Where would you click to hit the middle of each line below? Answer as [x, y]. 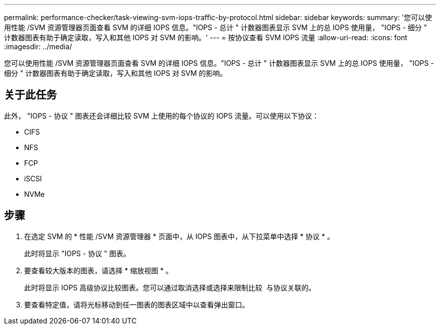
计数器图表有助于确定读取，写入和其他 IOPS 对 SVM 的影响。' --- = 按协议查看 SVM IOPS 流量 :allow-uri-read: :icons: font [206, 37]
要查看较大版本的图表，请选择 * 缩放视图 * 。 [98, 270]
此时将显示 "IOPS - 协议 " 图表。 [77, 253]
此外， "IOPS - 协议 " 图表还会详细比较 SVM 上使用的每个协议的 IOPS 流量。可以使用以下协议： [161, 116]
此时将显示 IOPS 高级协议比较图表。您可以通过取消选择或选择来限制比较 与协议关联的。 [170, 287]
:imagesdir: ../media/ [38, 46]
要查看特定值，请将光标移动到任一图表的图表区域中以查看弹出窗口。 [137, 304]
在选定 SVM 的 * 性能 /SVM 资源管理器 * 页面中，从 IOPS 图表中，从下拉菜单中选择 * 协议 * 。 [179, 236]
